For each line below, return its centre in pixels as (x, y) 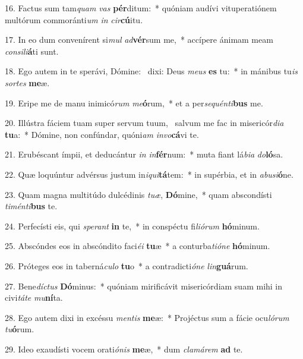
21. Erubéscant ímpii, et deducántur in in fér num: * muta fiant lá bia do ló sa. (144, 154)
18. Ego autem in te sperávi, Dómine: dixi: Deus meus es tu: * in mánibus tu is (151, 71)
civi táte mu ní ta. (34, 297)
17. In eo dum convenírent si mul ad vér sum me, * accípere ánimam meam (139, 40)
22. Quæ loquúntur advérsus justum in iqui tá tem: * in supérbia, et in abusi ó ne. (149, 174)
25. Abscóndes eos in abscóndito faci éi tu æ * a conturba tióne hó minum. (138, 246)
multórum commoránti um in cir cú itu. (74, 19)
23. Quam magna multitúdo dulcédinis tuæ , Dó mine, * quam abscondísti (138, 194)
